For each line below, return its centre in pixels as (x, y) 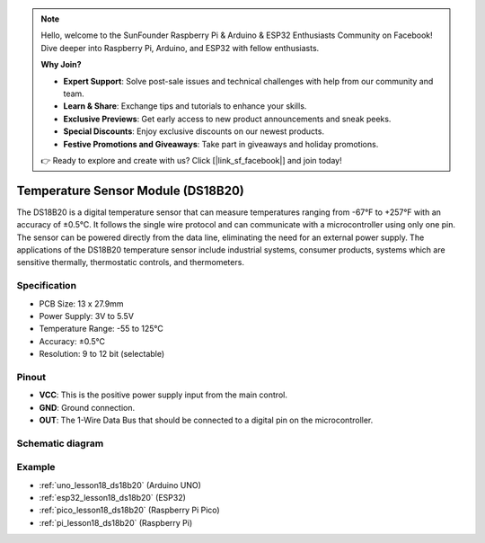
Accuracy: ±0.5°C (72, 341)
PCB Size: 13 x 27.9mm (82, 303)
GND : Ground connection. (87, 407)
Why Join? (61, 65)
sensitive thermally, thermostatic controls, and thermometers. (130, 263)
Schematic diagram (60, 443)
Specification (46, 286)
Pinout (31, 377)
